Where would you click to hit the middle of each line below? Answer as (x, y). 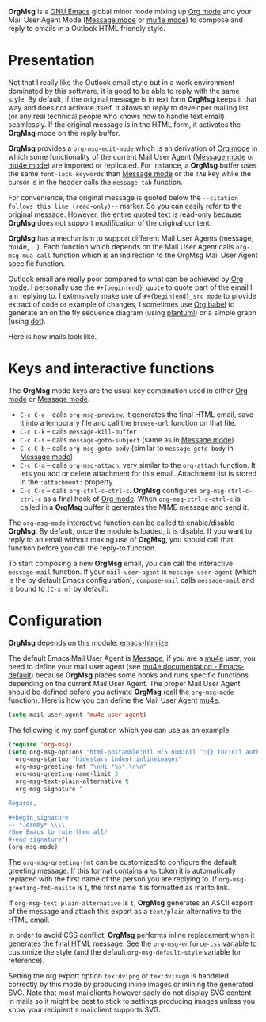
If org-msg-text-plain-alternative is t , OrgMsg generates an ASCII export (131, 903)
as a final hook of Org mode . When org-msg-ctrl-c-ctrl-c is (142, 499)
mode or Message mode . (49, 399)
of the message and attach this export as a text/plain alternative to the (125, 912)
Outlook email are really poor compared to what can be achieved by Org (126, 279)
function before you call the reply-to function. (82, 548)
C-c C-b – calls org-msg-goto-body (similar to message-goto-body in (126, 448)
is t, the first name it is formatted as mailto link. (154, 888)
